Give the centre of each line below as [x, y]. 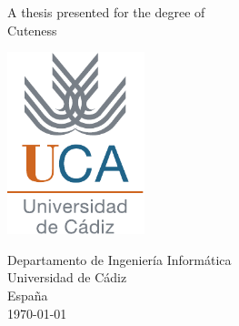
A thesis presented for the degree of [106, 12]
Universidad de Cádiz [67, 277]
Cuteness [32, 30]
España [28, 295]
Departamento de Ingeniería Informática [119, 259]
